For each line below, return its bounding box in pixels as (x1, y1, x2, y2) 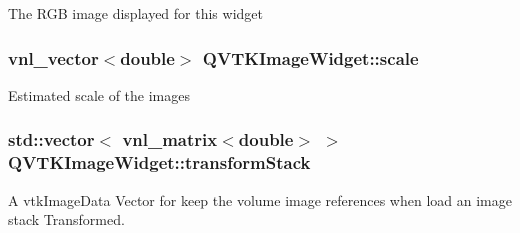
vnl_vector (8, 45, 99, 70)
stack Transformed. (8, 209, 125, 230)
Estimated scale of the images (8, 84, 190, 105)
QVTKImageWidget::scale (202, 45, 419, 70)
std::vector (8, 127, 95, 152)
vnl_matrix (122, 127, 218, 152)
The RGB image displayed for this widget (8, 3, 263, 23)
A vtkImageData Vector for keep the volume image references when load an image (8, 189, 512, 210)
